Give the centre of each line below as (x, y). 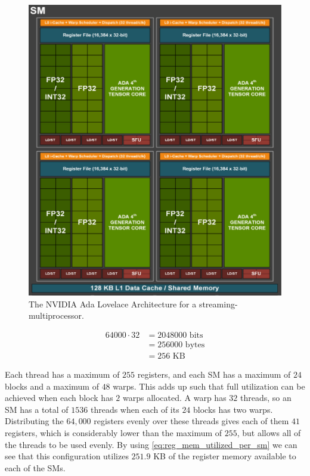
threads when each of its (135, 409)
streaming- (218, 304)
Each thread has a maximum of (62, 374)
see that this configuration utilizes (67, 456)
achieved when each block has (59, 398)
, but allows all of (269, 432)
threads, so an (266, 398)
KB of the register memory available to (225, 456)
